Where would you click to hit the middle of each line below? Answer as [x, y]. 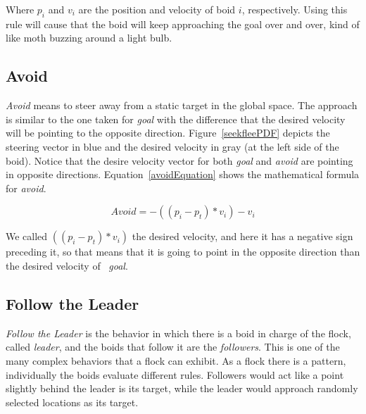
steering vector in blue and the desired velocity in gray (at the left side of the [172, 146]
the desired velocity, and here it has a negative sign [242, 236]
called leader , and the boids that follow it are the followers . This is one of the [173, 347]
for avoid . [26, 188]
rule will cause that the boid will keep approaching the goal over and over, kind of [183, 24]
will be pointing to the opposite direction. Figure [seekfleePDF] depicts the [168, 133]
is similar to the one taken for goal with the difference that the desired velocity [176, 119]
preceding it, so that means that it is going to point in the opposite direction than [183, 252]
